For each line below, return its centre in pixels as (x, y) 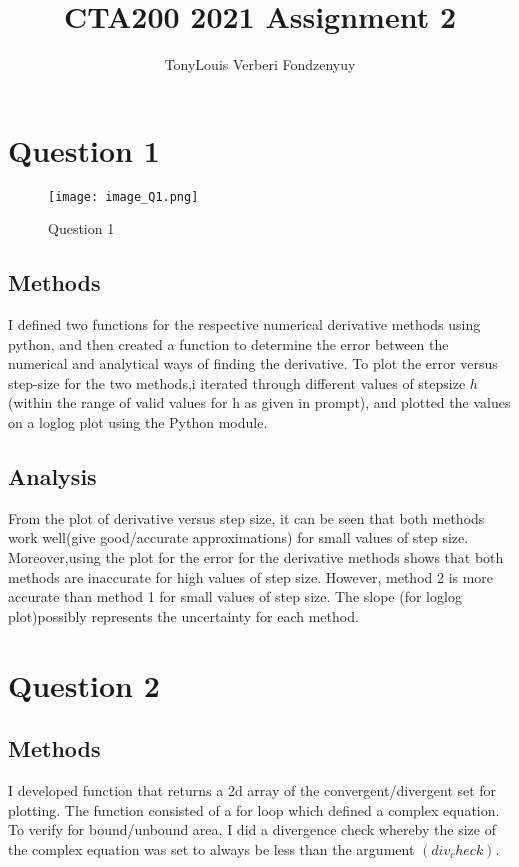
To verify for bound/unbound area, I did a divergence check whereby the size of (252, 829)
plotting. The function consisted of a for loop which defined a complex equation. (254, 809)
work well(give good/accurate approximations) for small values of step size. (238, 537)
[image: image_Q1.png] (123, 196)
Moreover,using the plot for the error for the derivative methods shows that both (256, 557)
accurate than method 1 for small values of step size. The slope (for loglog (235, 596)
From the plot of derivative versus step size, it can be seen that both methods (246, 517)
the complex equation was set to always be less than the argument (211, 848)
